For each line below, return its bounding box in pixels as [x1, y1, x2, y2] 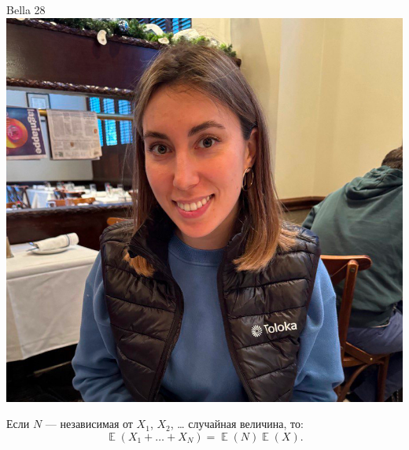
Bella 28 [6, 2, 46, 17]
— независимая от [45, 415, 133, 432]
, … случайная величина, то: [170, 415, 304, 432]
